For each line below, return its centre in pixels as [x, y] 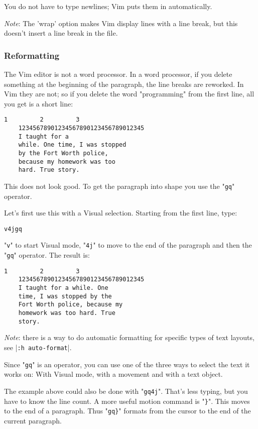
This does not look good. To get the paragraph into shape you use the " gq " [119, 186]
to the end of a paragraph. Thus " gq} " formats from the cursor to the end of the [127, 411]
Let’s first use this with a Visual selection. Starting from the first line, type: [121, 213]
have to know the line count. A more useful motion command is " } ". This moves [127, 401]
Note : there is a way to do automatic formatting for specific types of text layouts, [129, 337]
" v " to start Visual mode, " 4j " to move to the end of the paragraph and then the [128, 245]
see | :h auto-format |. [38, 347]
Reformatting [32, 55]
